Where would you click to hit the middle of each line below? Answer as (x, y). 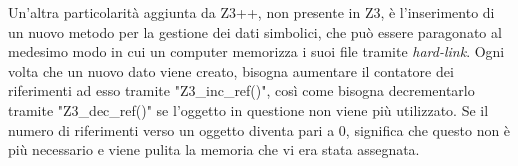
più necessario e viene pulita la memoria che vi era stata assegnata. (214, 149)
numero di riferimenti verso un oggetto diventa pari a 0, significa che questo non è (259, 129)
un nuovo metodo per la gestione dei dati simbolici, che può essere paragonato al (255, 31)
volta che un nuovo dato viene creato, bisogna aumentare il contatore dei (231, 70)
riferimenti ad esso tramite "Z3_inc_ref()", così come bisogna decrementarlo (241, 90)
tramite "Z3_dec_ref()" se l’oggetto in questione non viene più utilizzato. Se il (248, 109)
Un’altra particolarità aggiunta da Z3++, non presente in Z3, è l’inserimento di (251, 12)
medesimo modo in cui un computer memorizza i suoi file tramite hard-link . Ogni (256, 51)
